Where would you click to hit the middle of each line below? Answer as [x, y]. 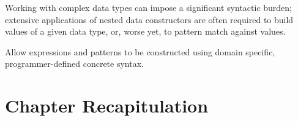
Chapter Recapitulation [107, 105]
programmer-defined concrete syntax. [74, 64]
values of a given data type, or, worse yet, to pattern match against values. [145, 31]
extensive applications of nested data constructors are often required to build [149, 19]
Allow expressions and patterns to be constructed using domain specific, [140, 51]
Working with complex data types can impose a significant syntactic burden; [149, 7]
